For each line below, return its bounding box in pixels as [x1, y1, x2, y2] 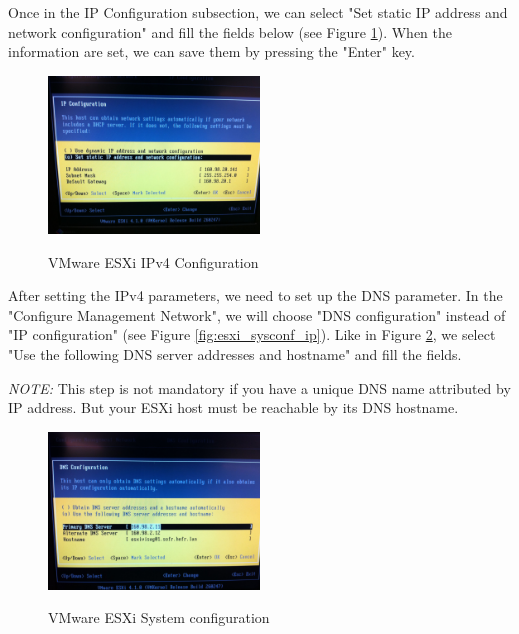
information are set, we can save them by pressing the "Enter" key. [8, 41, 415, 62]
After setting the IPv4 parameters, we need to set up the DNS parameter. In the [8, 285, 503, 306]
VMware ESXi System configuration [48, 607, 270, 628]
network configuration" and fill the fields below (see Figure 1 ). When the [8, 21, 453, 42]
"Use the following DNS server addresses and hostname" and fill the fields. [8, 343, 462, 364]
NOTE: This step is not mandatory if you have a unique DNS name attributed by [8, 377, 511, 398]
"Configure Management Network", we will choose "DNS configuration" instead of [8, 304, 506, 325]
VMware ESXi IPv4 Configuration [48, 251, 259, 272]
